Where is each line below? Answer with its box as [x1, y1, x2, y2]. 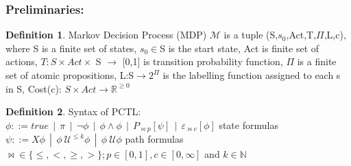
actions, [5, 54, 38, 69]
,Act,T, [286, 27, 317, 42]
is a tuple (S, [223, 27, 278, 42]
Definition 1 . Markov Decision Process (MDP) [5, 27, 207, 42]
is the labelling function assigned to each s [162, 68, 341, 82]
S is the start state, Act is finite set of [160, 40, 319, 55]
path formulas [125, 132, 184, 146]
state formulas [219, 117, 278, 132]
